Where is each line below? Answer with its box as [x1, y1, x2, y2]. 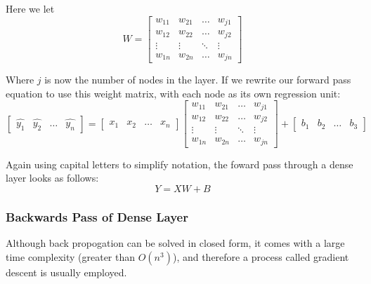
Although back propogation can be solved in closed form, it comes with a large [6, 236, 345, 250]
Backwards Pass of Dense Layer [6, 208, 188, 225]
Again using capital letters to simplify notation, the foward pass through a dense [6, 156, 353, 171]
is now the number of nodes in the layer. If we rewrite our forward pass [44, 72, 351, 87]
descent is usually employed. [6, 264, 127, 279]
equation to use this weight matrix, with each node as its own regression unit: [6, 86, 341, 100]
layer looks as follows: [6, 170, 99, 185]
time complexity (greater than [6, 249, 136, 264]
